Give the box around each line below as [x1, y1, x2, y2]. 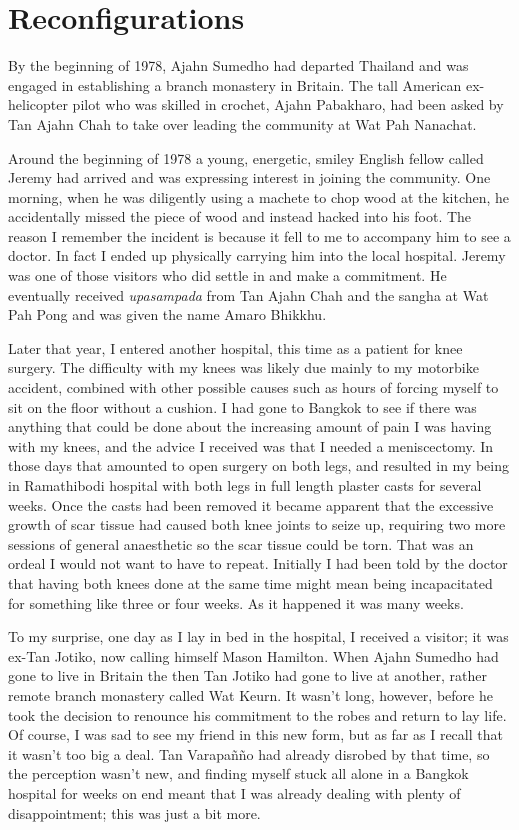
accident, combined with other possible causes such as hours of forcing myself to [8, 377, 499, 398]
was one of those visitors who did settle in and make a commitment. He [8, 265, 447, 286]
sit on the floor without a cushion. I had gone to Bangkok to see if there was [8, 396, 477, 417]
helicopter [8, 94, 68, 115]
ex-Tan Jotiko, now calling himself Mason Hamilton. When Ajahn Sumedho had [8, 645, 499, 666]
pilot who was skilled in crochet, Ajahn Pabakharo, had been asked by [72, 94, 504, 115]
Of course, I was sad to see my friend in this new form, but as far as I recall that [8, 724, 503, 745]
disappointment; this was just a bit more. [8, 802, 261, 823]
